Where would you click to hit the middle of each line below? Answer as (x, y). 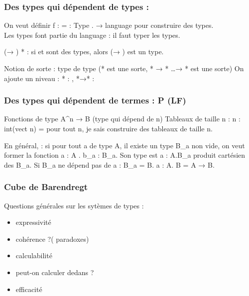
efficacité (29, 289)
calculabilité (34, 255)
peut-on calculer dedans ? (55, 272)
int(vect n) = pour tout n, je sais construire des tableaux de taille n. (108, 128)
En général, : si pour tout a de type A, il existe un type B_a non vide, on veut (124, 145)
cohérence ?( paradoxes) (52, 239)
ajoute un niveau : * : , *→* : (49, 78)
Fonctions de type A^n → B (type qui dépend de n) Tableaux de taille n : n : (122, 119)
